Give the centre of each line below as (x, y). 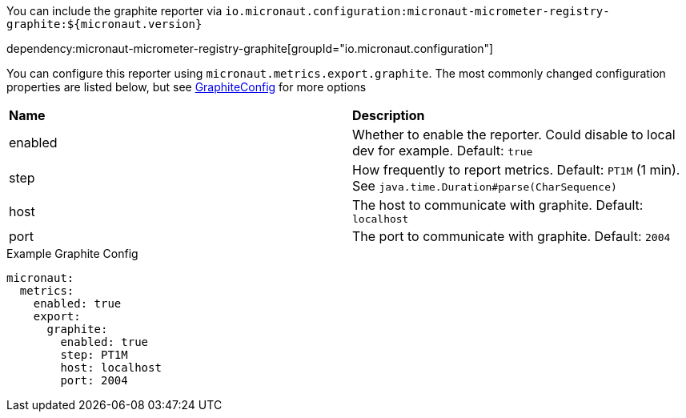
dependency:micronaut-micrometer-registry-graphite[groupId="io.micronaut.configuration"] (250, 48)
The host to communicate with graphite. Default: (498, 205)
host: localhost (111, 368)
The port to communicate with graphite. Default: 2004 (511, 236)
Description (389, 115)
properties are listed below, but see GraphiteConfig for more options (187, 87)
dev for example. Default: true (443, 151)
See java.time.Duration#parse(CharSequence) (485, 186)
